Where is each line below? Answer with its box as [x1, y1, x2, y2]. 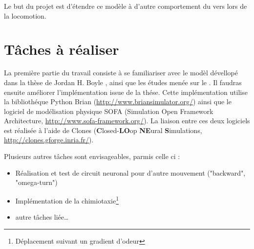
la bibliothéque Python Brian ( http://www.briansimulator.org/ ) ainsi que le [4, 96, 232, 107]
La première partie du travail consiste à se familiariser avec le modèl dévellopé [4, 68, 238, 78]
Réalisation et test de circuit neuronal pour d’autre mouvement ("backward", [15, 167, 246, 178]
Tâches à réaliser [4, 39, 119, 59]
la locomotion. [4, 10, 46, 21]
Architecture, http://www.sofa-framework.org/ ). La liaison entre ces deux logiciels [4, 115, 250, 126]
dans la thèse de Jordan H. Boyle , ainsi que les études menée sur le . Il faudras [4, 77, 242, 87]
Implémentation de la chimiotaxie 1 [15, 194, 119, 205]
